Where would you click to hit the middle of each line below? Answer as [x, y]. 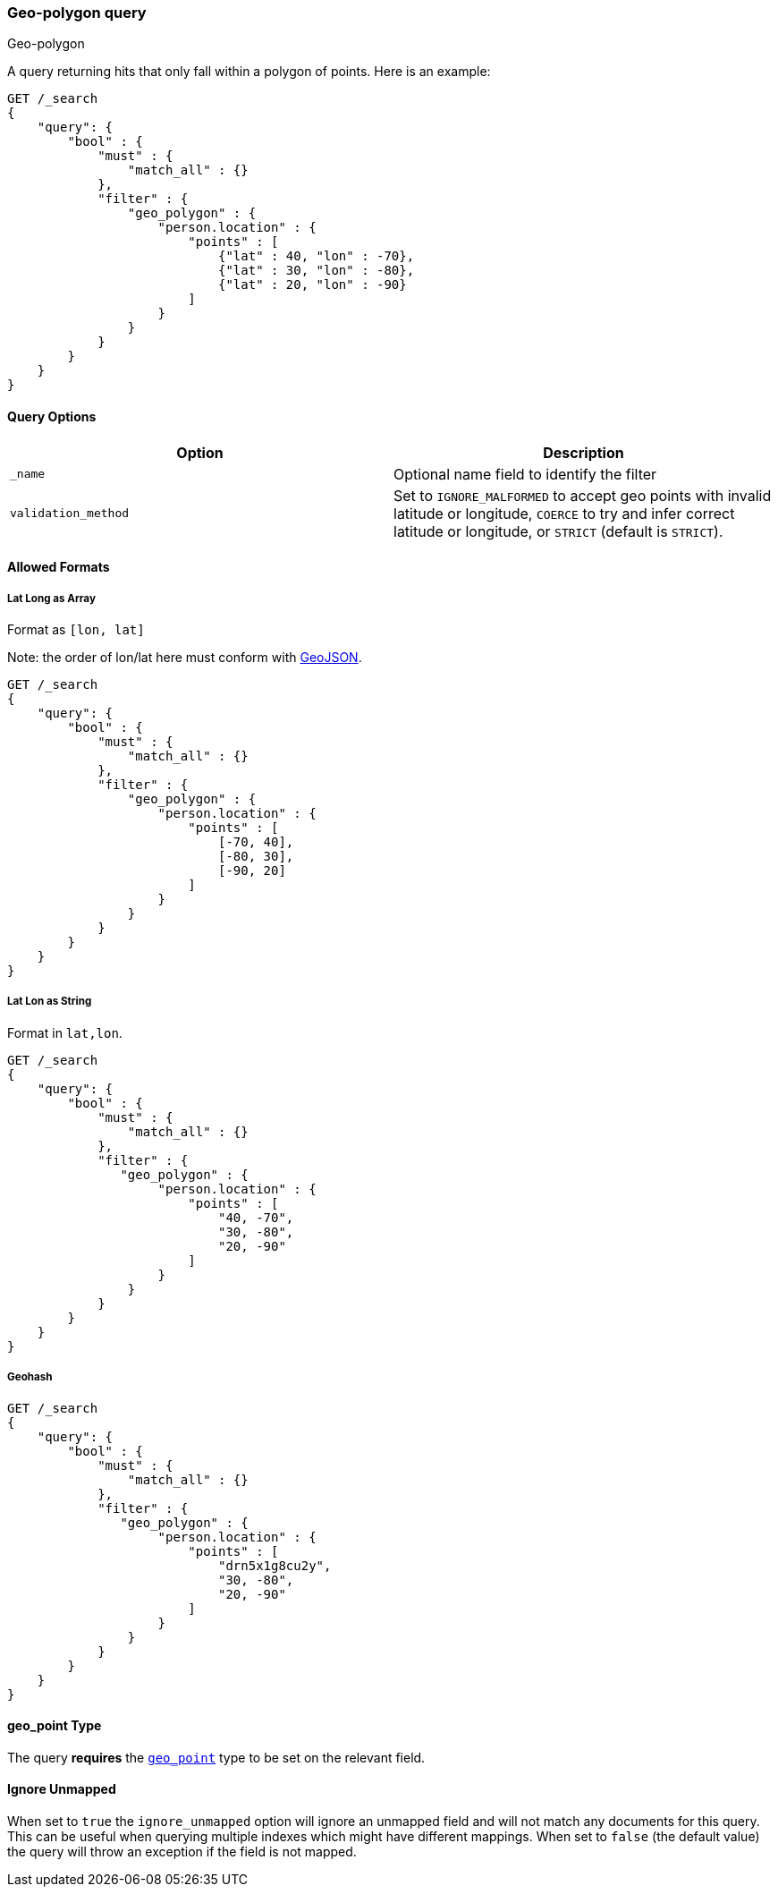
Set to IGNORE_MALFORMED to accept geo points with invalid [583, 495]
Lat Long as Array [51, 598]
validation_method [70, 514]
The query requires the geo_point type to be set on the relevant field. [216, 1757]
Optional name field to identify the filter [525, 474]
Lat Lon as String [50, 1002]
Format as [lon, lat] [76, 629]
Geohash [30, 1377]
